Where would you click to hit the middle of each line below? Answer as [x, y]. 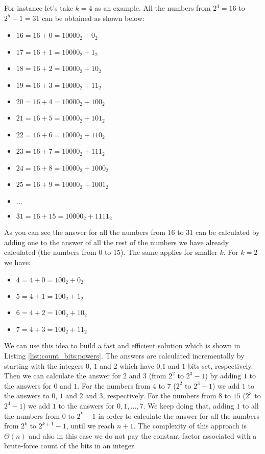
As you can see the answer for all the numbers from [85, 232]
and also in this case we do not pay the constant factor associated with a [143, 435]
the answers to [27, 396]
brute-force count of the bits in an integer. [70, 446]
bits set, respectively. [221, 365]
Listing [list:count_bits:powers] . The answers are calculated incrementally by [124, 355]
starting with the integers [44, 365]
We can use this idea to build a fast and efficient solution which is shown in [122, 345]
